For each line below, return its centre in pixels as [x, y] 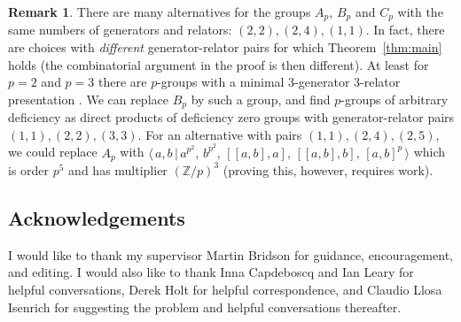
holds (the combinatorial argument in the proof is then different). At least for [219, 64]
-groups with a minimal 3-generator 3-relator [279, 82]
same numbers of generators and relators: [120, 30]
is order [29, 169]
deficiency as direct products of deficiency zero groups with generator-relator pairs [231, 117]
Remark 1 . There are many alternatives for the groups [160, 11]
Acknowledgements [97, 217]
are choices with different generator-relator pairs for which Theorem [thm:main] [225, 47]
